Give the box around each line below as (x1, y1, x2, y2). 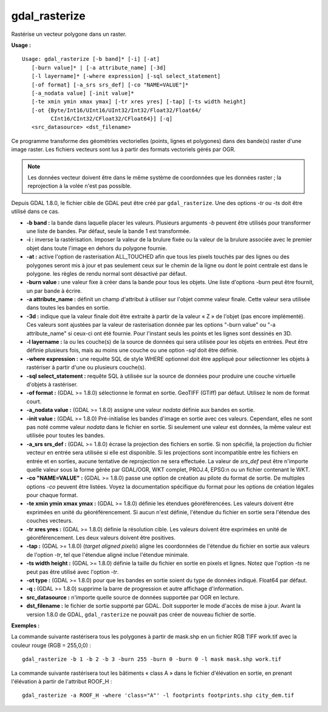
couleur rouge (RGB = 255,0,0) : (11, 641, 91, 649)
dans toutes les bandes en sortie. (26, 304, 110, 312)
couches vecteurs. (26, 517, 73, 525)
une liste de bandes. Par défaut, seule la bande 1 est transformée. (26, 227, 191, 234)
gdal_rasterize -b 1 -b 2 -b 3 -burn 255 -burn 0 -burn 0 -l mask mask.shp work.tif (22, 656, 282, 663)
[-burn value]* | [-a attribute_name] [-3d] (31, 64, 166, 71)
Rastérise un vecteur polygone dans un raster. (11, 30, 127, 38)
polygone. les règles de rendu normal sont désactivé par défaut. (26, 270, 187, 277)
